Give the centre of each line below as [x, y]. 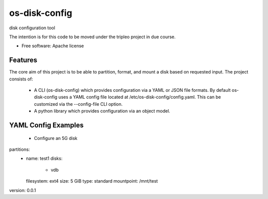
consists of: [21, 79]
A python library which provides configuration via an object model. [102, 111]
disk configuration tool [32, 28]
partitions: [20, 149]
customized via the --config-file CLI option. [78, 104]
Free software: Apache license [53, 46]
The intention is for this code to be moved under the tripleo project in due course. [92, 37]
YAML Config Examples [46, 125]
